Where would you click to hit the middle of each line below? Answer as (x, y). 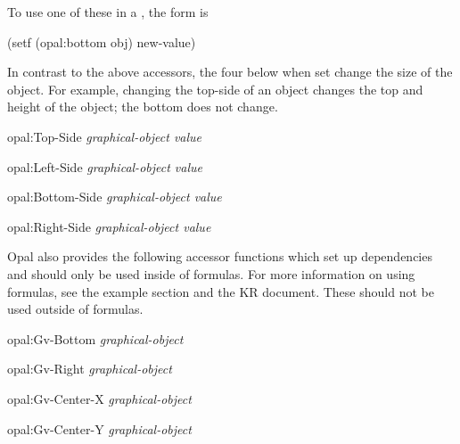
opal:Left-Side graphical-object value (105, 166)
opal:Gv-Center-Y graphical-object (99, 428)
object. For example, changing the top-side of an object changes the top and (215, 89)
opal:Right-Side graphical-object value (109, 226)
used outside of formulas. (75, 309)
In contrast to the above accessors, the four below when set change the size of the (230, 72)
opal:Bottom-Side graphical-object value (115, 197)
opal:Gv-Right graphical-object (90, 369)
